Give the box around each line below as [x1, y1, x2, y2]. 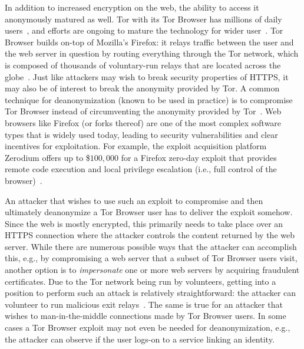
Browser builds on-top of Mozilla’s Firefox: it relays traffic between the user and [5, 35, 294, 48]
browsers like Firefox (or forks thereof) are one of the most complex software [5, 116, 282, 129]
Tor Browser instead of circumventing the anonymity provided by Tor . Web [5, 105, 282, 117]
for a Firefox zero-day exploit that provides [121, 151, 277, 163]
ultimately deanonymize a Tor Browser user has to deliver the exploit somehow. [5, 206, 293, 218]
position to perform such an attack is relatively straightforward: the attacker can [5, 287, 296, 299]
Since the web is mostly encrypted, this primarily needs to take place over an [5, 217, 283, 229]
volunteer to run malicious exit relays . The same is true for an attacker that [5, 298, 283, 310]
